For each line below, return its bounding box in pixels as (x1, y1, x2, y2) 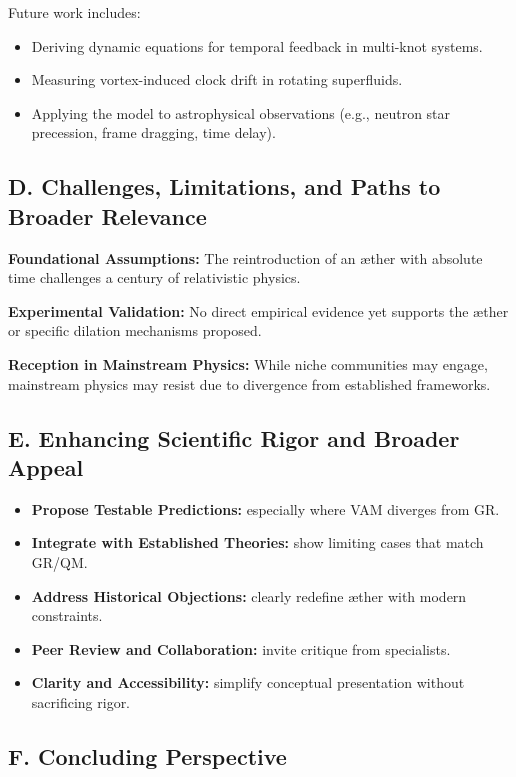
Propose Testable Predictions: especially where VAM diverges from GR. (31, 498, 500, 519)
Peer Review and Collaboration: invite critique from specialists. (31, 638, 451, 659)
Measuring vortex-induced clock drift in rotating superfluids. (31, 69, 403, 90)
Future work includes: (8, 2, 141, 22)
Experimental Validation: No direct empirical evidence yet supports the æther (8, 300, 509, 321)
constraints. (31, 605, 103, 626)
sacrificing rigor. (31, 691, 131, 712)
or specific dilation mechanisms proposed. (8, 320, 262, 341)
